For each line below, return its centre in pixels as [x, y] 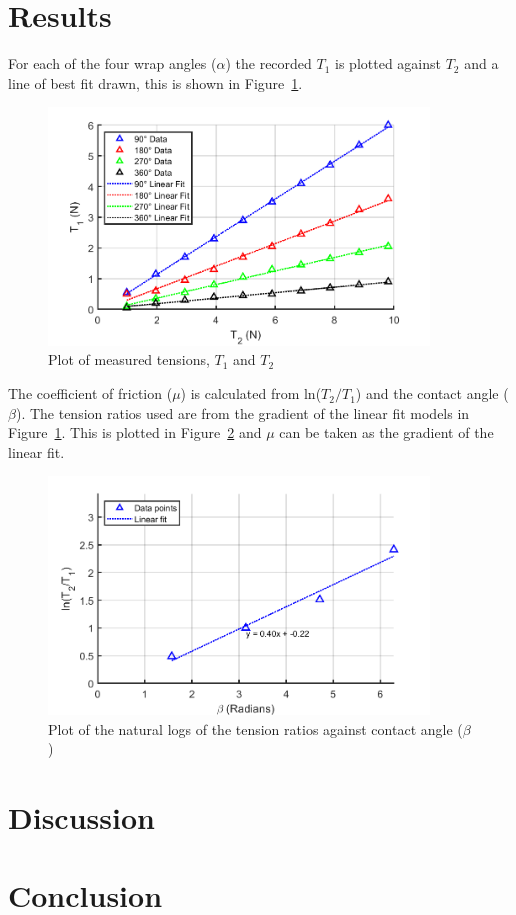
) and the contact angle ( [432, 393]
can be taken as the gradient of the [386, 432]
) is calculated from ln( [251, 393]
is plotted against [388, 63]
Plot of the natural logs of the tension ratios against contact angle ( [255, 728]
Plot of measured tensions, [129, 359]
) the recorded [268, 63]
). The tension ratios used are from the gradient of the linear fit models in [242, 412]
